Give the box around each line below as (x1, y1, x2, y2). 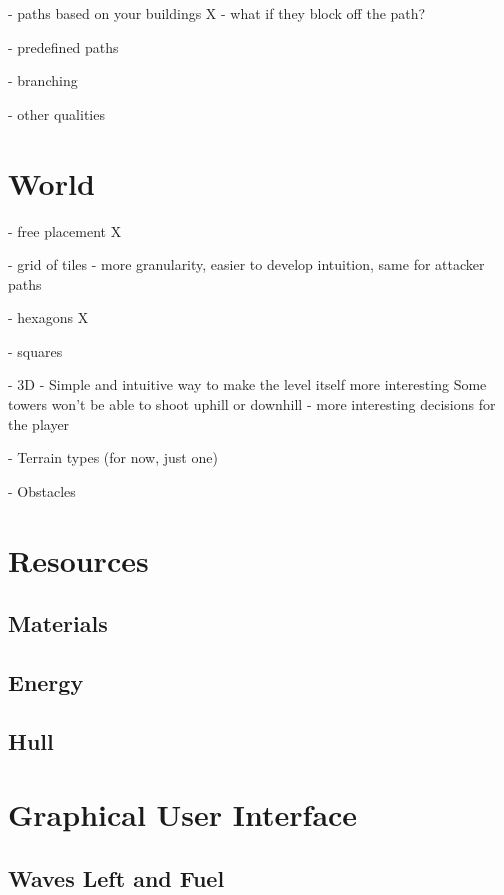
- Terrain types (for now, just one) (8, 447, 218, 468)
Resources (8, 539, 149, 580)
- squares (8, 340, 63, 361)
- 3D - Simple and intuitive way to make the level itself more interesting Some (8, 374, 487, 395)
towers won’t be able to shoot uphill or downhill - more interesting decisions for (8, 394, 496, 415)
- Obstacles (8, 480, 76, 501)
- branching (8, 70, 78, 91)
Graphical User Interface (8, 794, 358, 835)
